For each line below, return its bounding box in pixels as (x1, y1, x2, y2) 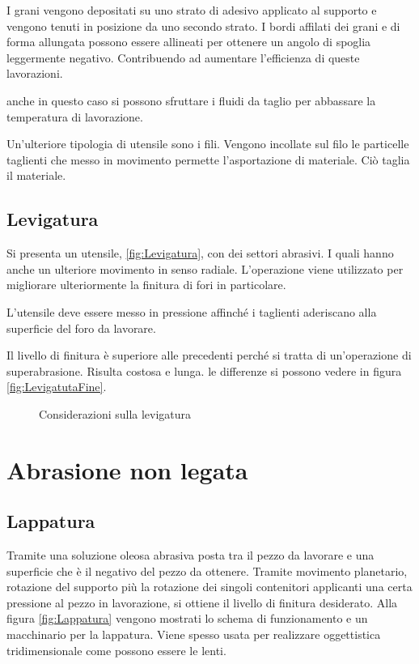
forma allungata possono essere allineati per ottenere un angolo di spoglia (6, 33, 371, 50)
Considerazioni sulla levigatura (39, 405, 192, 422)
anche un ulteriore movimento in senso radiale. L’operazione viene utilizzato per (6, 260, 404, 277)
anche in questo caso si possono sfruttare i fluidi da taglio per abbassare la (6, 92, 376, 109)
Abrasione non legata (6, 453, 248, 486)
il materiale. (6, 167, 66, 184)
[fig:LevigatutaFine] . (6, 378, 107, 395)
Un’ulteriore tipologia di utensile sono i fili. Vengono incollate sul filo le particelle (6, 135, 409, 152)
